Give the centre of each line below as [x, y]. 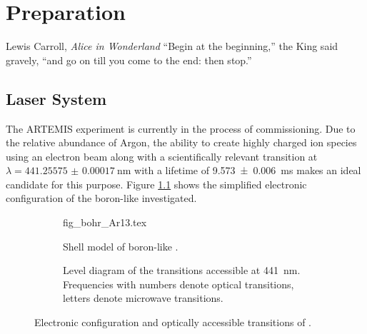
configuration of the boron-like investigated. [101, 198]
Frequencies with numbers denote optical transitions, [179, 284]
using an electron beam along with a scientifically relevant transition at [162, 156]
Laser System [56, 98]
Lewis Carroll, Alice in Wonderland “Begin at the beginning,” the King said [172, 46]
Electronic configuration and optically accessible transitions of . [173, 322]
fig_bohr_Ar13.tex [105, 222]
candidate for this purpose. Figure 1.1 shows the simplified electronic [156, 184]
